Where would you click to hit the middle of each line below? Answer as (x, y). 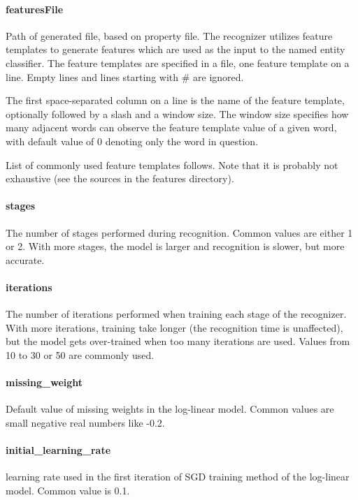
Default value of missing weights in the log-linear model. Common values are (170, 409)
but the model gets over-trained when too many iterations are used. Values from (178, 341)
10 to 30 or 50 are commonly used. (80, 354)
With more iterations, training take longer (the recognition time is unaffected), (174, 327)
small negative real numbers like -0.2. (85, 422)
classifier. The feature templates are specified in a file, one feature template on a (178, 62)
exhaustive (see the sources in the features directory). (120, 178)
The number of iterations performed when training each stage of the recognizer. (176, 314)
